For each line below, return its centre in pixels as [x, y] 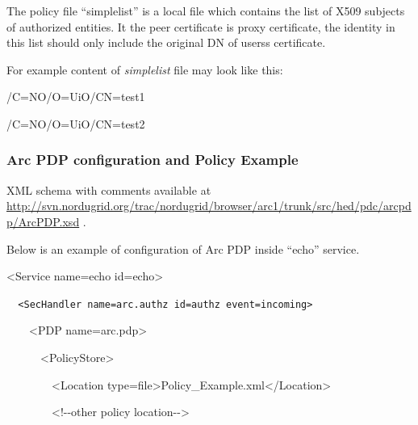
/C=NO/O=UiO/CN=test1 [76, 97]
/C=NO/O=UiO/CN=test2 [76, 123]
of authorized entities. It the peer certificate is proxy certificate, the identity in [201, 26]
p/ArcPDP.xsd [43, 221]
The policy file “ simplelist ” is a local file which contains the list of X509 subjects [206, 11]
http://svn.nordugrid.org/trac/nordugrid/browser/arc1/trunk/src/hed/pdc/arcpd [209, 206]
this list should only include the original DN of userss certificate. [166, 42]
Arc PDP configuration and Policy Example [153, 160]
